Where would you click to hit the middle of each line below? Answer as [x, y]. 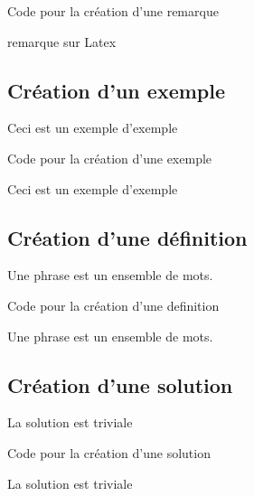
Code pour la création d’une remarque [113, 11]
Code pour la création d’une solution [109, 452]
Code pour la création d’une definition [113, 305]
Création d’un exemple [117, 90]
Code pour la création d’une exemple [110, 158]
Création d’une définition [127, 237]
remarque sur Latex [62, 41]
